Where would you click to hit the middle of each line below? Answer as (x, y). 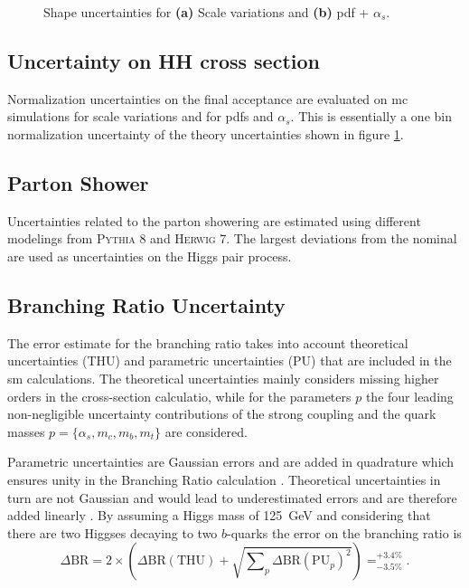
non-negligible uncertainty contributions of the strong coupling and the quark (222, 414)
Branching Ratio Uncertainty (146, 304)
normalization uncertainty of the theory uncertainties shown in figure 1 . (206, 133)
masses (26, 431)
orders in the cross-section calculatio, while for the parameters (179, 396)
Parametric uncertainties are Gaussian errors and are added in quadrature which (231, 462)
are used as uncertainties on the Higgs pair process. (150, 256)
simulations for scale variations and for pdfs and (141, 116)
